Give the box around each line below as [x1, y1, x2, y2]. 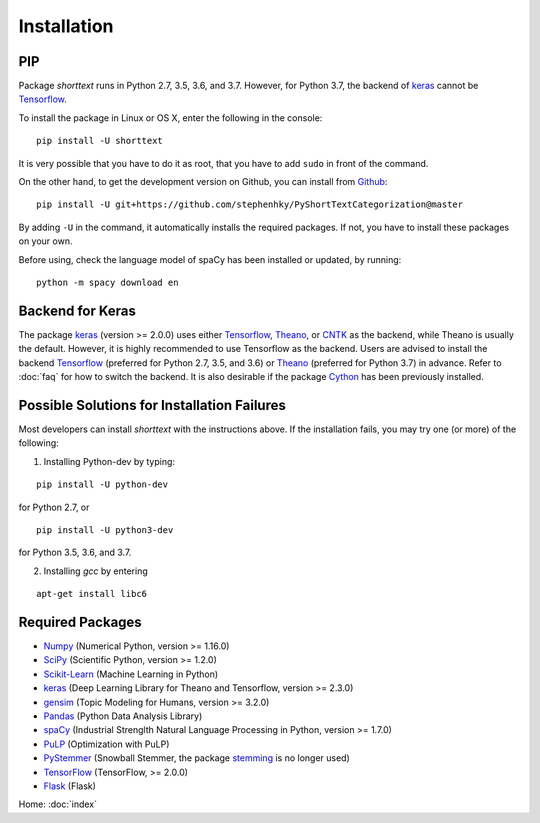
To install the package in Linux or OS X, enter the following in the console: [18, 111, 323, 124]
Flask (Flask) [43, 780, 97, 792]
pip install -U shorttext [36, 135, 164, 147]
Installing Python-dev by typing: [43, 455, 175, 467]
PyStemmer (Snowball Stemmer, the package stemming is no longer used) [43, 752, 350, 764]
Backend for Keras [18, 302, 137, 319]
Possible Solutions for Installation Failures [18, 396, 287, 414]
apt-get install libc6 [36, 588, 148, 600]
